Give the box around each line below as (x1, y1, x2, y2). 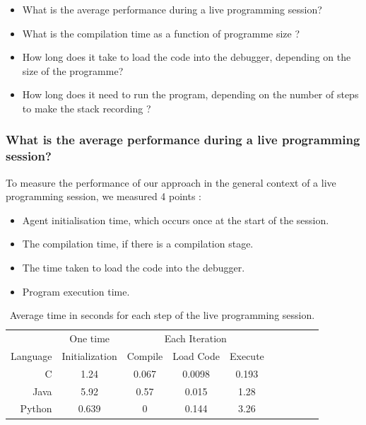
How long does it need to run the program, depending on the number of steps (22, 87, 359, 102)
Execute (230, 348, 264, 363)
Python (20, 401, 52, 416)
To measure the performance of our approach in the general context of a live (6, 175, 336, 190)
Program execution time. (22, 284, 130, 298)
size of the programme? (22, 63, 124, 78)
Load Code (172, 348, 220, 363)
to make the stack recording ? (22, 100, 151, 115)
